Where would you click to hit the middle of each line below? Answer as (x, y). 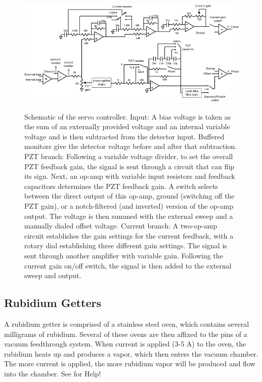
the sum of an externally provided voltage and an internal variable (127, 126)
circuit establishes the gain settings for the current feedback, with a (129, 235)
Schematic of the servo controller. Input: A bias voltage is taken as (128, 116)
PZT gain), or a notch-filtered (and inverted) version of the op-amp (129, 205)
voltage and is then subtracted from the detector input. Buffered (124, 136)
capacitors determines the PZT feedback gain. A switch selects (121, 186)
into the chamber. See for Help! (53, 373)
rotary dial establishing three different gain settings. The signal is (126, 245)
